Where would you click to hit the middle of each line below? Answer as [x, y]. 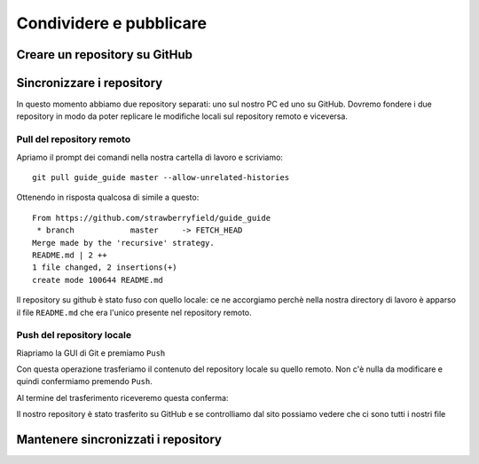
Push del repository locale [74, 335]
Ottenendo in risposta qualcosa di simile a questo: [108, 197]
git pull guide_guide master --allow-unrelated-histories [161, 177]
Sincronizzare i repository [90, 83]
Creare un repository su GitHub [105, 55]
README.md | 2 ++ [70, 255]
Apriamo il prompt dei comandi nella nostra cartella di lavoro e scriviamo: [150, 157]
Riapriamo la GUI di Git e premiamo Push [91, 353]
